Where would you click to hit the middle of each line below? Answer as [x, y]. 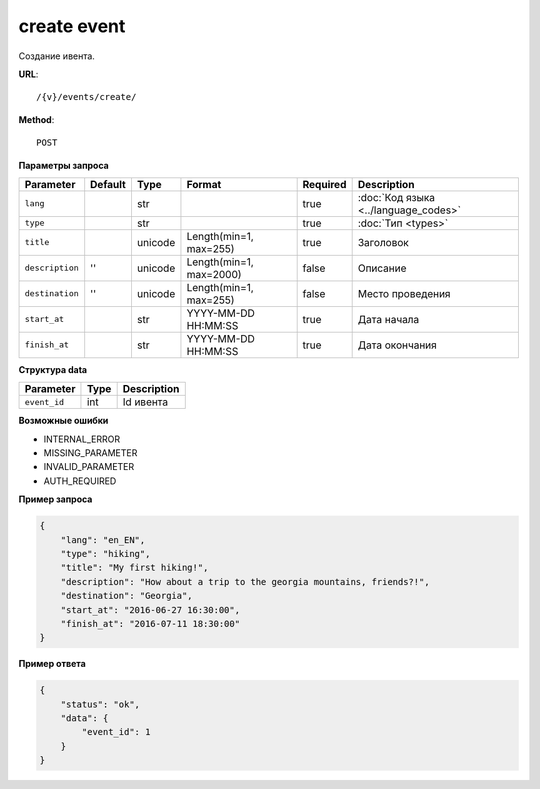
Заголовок [383, 242]
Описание [382, 268]
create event [72, 26]
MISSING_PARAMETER [90, 453]
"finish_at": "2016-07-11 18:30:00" [150, 623]
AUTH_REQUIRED [80, 481]
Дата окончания [397, 345]
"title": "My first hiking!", [134, 568]
